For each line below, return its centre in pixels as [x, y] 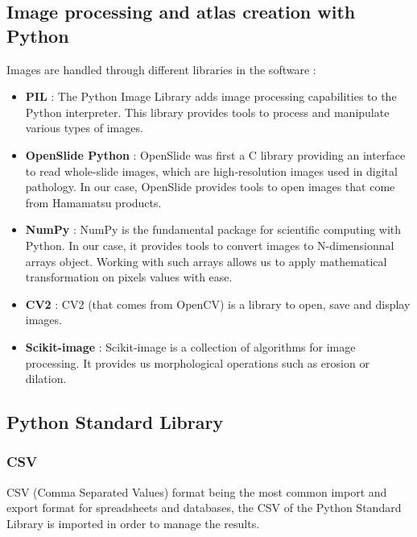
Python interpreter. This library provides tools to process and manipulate [207, 112]
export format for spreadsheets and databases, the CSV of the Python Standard [204, 508]
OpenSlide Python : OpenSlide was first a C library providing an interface [215, 154]
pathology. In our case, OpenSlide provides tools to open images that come [210, 187]
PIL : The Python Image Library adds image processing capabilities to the [211, 96]
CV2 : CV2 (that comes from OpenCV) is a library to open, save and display [218, 304]
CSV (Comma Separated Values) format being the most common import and [197, 491]
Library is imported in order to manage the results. [133, 523]
